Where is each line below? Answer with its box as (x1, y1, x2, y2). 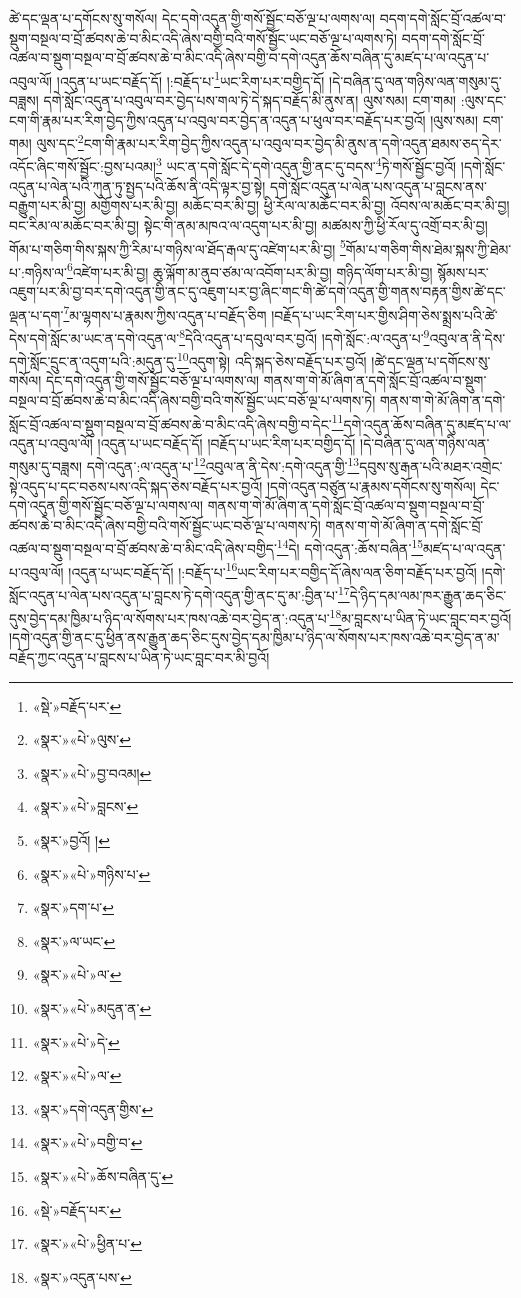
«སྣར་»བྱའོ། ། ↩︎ (32, 829, 110, 850)
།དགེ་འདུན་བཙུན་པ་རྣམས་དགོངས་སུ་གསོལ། (266, 475, 476, 496)
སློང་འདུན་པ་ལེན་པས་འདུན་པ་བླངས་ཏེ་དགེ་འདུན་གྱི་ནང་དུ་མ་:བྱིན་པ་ (9, 584, 339, 605)
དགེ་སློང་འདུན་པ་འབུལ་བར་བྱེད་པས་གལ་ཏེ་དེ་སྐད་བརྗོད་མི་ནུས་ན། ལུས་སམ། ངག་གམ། (43, 90, 457, 111)
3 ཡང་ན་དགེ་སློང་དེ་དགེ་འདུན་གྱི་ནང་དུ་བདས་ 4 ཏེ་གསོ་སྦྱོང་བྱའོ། (156, 153, 457, 177)
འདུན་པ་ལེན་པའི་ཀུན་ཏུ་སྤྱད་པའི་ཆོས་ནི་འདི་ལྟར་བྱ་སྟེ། (9, 175, 266, 196)
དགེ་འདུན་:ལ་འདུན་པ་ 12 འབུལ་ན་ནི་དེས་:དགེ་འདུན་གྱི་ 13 (86, 453, 360, 477)
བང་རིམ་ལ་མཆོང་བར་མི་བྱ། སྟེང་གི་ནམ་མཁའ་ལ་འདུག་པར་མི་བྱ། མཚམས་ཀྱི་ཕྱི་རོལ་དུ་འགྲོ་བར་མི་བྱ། (9, 214, 488, 235)
